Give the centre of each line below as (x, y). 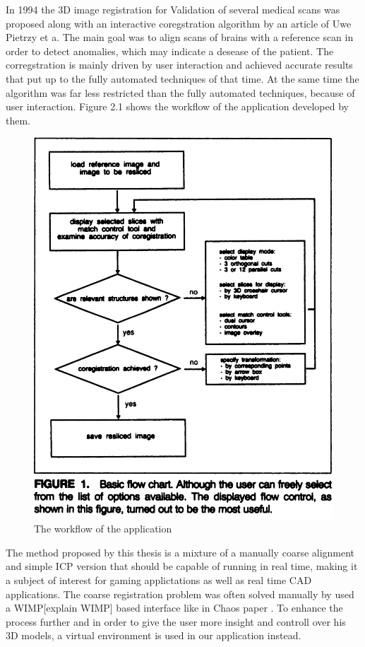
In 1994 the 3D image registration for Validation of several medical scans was (173, 9)
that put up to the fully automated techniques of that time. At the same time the (182, 78)
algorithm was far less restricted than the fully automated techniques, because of (180, 92)
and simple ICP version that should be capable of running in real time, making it (182, 566)
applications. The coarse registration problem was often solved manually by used (180, 594)
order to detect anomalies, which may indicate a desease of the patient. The (170, 51)
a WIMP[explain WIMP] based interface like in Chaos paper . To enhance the (174, 608)
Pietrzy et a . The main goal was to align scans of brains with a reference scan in (180, 37)
